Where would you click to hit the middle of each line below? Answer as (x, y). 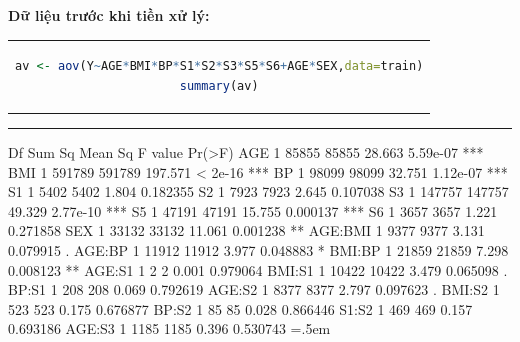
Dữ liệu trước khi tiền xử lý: (109, 15)
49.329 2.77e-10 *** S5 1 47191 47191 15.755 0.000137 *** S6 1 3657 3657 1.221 (253, 210)
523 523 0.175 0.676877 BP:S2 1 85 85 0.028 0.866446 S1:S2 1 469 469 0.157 (240, 308)
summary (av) (219, 85)
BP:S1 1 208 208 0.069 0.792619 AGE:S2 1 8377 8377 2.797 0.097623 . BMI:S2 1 (254, 289)
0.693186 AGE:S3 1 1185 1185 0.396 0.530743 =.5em (169, 328)
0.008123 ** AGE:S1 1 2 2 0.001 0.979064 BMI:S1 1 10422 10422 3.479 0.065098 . (258, 269)
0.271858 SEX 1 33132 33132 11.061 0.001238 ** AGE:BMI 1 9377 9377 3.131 (246, 230)
